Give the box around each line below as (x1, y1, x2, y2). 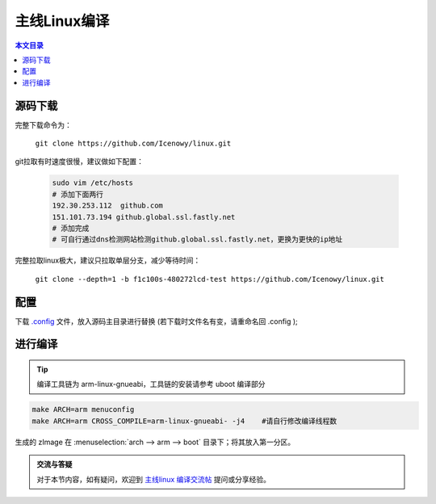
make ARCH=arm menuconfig (31, 405, 135, 414)
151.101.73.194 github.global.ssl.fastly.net (52, 212, 236, 221)
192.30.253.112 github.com (52, 201, 163, 210)
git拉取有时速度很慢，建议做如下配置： (15, 157, 145, 166)
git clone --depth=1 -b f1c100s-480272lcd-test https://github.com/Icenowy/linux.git (35, 275, 385, 283)
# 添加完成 (52, 223, 90, 233)
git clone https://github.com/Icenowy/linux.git (35, 139, 232, 149)
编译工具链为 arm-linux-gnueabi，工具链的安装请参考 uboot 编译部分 (36, 380, 266, 389)
